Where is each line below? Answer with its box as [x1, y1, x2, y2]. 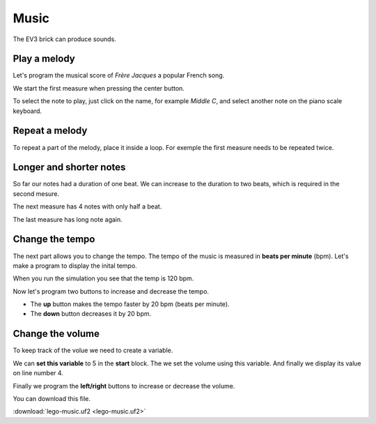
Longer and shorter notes [13, 161, 126, 174]
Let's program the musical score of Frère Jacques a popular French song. [13, 71, 225, 79]
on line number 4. [13, 369, 64, 377]
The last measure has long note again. [13, 215, 123, 223]
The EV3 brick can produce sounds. [13, 35, 116, 43]
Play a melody [13, 53, 76, 65]
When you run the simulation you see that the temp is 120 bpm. [13, 274, 194, 282]
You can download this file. [13, 394, 91, 402]
